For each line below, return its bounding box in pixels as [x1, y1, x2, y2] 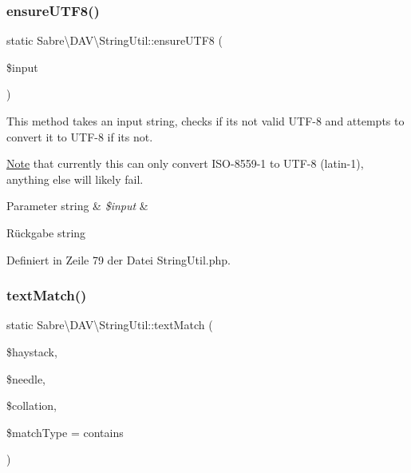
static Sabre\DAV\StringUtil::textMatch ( [6, 316, 213, 333]
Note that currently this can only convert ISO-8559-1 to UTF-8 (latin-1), [6, 155, 364, 172]
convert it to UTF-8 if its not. [6, 128, 153, 145]
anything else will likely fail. [6, 170, 144, 187]
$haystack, [6, 343, 57, 360]
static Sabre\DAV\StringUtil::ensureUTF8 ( [6, 32, 223, 49]
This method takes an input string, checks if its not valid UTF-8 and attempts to [6, 113, 405, 129]
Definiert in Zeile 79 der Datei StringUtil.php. [6, 251, 231, 268]
